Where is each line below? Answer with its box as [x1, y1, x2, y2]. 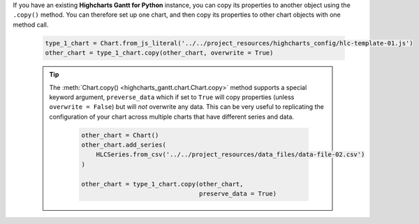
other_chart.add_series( [81, 141, 167, 149]
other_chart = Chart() [81, 131, 159, 139]
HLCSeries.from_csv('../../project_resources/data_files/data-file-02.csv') [96, 151, 365, 158]
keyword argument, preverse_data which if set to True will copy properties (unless [49, 93, 295, 101]
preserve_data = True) [199, 190, 277, 198]
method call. [13, 20, 49, 29]
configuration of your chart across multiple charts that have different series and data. [49, 112, 295, 121]
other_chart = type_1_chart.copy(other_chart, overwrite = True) [45, 49, 274, 57]
